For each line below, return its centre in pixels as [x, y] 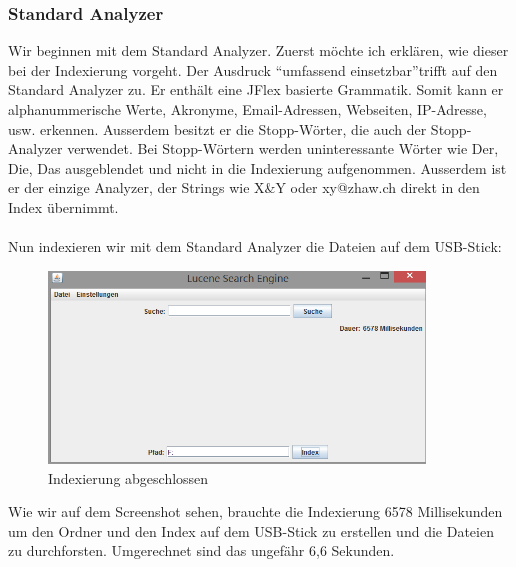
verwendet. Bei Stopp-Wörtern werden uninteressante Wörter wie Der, [283, 148]
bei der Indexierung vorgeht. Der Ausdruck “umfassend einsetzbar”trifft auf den [253, 69]
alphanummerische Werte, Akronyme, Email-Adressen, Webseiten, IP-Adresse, [247, 109]
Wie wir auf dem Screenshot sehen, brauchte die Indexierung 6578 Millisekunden [255, 511]
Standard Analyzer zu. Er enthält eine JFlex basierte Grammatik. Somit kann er [256, 89]
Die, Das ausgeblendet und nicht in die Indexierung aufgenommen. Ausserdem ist [257, 167]
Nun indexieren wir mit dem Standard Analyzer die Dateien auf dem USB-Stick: [255, 246]
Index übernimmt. [63, 206]
